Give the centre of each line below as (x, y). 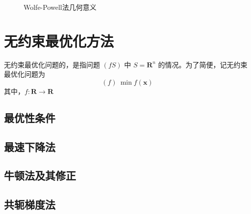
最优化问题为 (25, 74)
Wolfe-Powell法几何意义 (60, 7)
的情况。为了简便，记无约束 (203, 64)
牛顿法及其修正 (40, 175)
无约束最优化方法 (59, 41)
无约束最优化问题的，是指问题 (52, 64)
